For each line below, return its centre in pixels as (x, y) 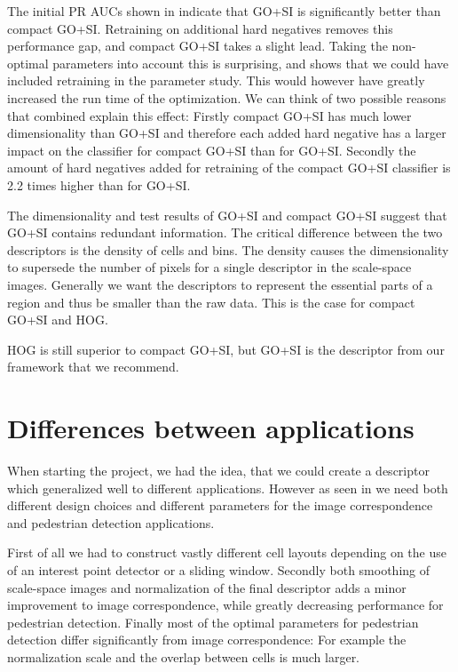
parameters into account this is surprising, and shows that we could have (251, 63)
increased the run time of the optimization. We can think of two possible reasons (227, 97)
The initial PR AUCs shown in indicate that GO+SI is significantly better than (224, 11)
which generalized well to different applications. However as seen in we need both (228, 488)
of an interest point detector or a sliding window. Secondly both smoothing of (218, 569)
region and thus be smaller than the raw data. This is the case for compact (211, 302)
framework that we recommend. (93, 367)
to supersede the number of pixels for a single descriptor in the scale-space (209, 267)
